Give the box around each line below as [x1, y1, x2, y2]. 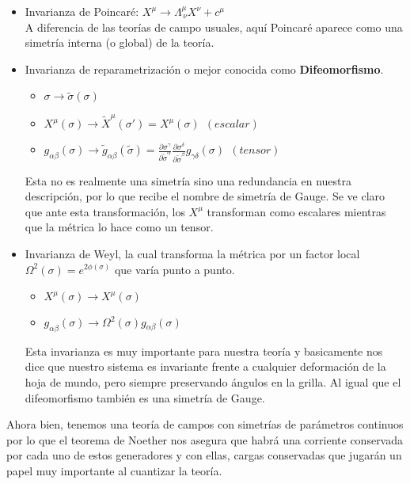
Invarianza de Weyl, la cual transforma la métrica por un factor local [25, 245, 360, 261]
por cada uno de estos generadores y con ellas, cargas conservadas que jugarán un [6, 447, 402, 463]
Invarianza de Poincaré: [25, 3, 139, 19]
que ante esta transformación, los [25, 203, 185, 219]
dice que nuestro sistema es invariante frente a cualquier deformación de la [25, 358, 386, 375]
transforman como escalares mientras [207, 203, 386, 219]
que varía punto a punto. [114, 261, 235, 277]
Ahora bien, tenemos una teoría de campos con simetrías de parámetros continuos [6, 416, 404, 433]
